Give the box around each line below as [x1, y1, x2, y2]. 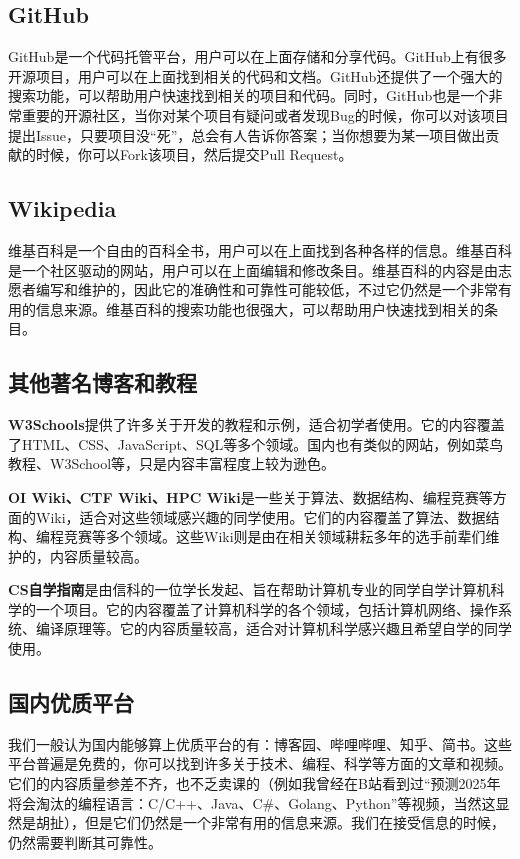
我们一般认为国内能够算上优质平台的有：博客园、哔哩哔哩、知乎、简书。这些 [8, 733, 512, 754]
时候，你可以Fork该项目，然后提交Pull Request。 [35, 144, 353, 165]
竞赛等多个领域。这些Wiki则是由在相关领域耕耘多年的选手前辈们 [63, 526, 486, 547]
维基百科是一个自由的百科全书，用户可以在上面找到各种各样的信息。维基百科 [8, 239, 512, 260]
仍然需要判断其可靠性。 [8, 831, 162, 852]
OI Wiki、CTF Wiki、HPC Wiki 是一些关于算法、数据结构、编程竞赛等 [8, 486, 493, 507]
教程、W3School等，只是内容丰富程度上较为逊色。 [8, 453, 336, 474]
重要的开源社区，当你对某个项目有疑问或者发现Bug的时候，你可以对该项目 [21, 104, 509, 125]
